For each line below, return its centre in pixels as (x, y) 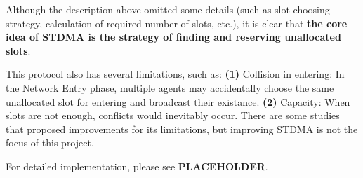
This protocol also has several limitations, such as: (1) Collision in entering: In (175, 74)
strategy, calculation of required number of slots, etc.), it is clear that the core (177, 23)
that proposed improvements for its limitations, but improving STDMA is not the (182, 129)
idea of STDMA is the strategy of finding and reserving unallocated (173, 37)
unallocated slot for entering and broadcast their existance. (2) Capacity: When (178, 101)
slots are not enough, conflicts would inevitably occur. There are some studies (173, 115)
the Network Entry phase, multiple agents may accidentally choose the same (170, 87)
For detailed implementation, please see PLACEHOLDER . (137, 166)
